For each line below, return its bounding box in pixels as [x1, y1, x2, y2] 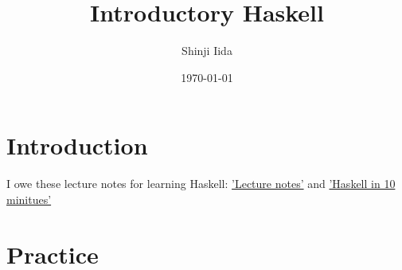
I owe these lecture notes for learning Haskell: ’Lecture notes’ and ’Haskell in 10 [6, 175, 396, 192]
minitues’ [6, 190, 52, 207]
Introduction [6, 129, 148, 162]
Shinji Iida [181, 42, 232, 59]
